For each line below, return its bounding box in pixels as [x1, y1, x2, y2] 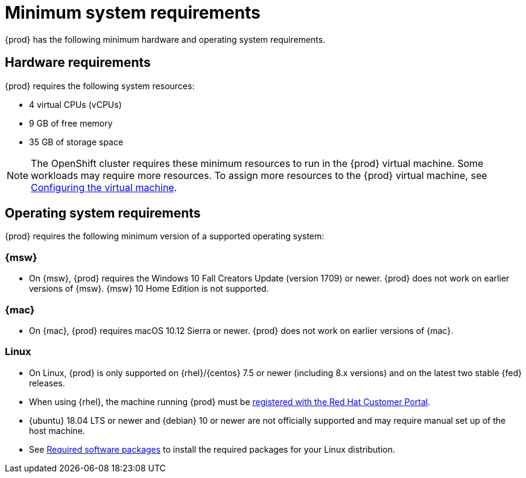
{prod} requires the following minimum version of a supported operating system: [5, 231, 325, 242]
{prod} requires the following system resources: [5, 80, 195, 91]
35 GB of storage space [29, 136, 124, 147]
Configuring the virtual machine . [31, 181, 177, 193]
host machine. [29, 425, 85, 436]
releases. [29, 377, 65, 388]
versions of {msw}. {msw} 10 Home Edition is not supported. [29, 283, 269, 294]
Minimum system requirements [5, 2, 261, 23]
